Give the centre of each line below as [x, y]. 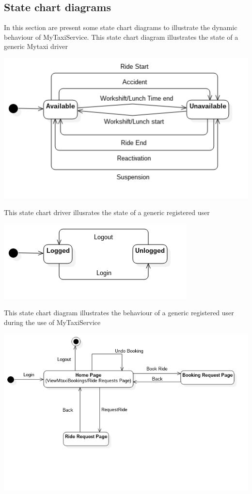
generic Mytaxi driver [36, 46]
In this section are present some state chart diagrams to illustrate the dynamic [121, 27]
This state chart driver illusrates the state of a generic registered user [107, 212]
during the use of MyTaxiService [52, 322]
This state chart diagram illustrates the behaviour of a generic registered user [119, 313]
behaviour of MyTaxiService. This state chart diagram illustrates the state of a [121, 37]
